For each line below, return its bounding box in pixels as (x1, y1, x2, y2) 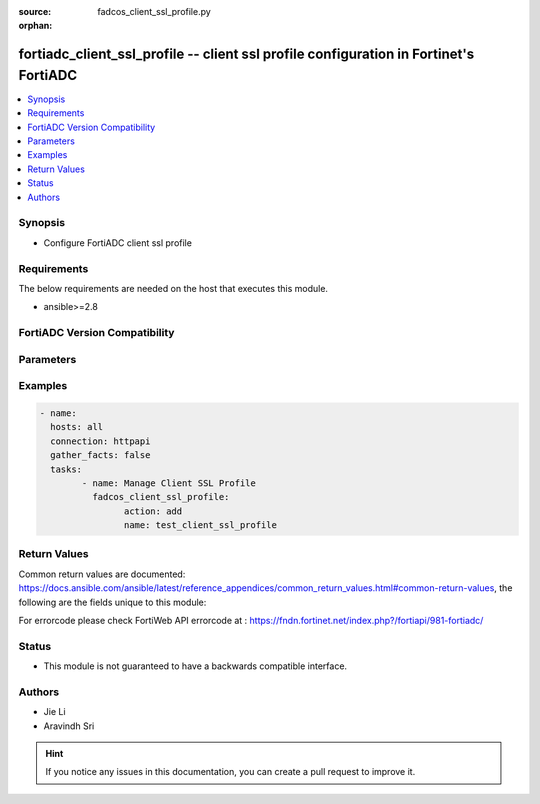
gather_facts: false (50, 450, 151, 461)
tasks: (50, 463, 83, 475)
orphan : (18, 20, 53, 32)
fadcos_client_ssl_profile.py (97, 6, 212, 17)
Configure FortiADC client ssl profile (43, 236, 192, 249)
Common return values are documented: (18, 568, 186, 580)
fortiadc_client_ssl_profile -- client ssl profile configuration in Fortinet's (18, 46, 475, 63)
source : (18, 6, 52, 17)
